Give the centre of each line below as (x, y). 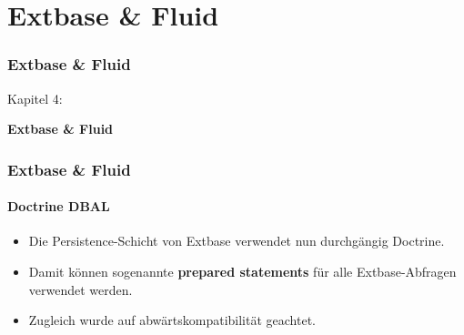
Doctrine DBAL (59, 206)
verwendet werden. (81, 289)
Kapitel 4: (35, 98)
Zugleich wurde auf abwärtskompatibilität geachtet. (172, 320)
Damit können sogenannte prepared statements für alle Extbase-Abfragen (242, 272)
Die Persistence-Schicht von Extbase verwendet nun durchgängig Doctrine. (237, 241)
